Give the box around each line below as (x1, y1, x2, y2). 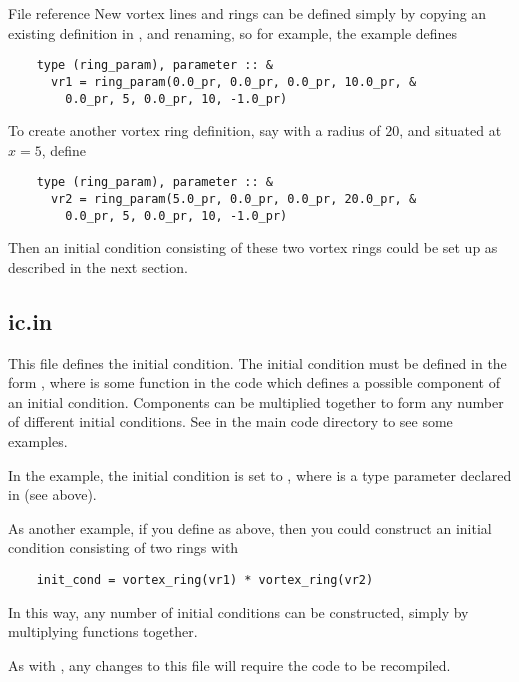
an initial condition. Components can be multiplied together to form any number (8, 391, 504, 412)
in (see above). (8, 484, 97, 505)
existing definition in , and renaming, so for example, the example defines (8, 22, 458, 43)
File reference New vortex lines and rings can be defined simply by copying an (8, 3, 487, 23)
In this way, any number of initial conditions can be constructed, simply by (8, 601, 469, 622)
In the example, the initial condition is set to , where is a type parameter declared (8, 464, 512, 485)
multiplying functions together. (8, 621, 198, 642)
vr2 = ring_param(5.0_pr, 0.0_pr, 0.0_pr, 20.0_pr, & (50, 192, 417, 206)
